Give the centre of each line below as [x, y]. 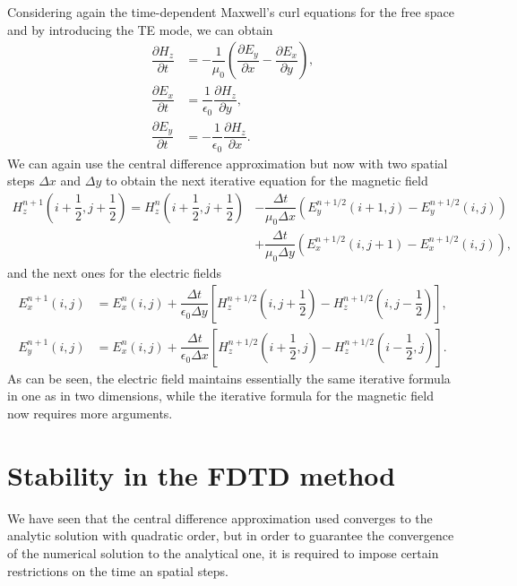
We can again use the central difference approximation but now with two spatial [228, 163]
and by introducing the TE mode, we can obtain [140, 29]
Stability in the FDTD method [202, 474]
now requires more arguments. [90, 414]
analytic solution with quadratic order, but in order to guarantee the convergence [231, 535]
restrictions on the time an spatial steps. [118, 570]
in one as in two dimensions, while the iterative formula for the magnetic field [220, 396]
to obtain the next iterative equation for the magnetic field [267, 181]
